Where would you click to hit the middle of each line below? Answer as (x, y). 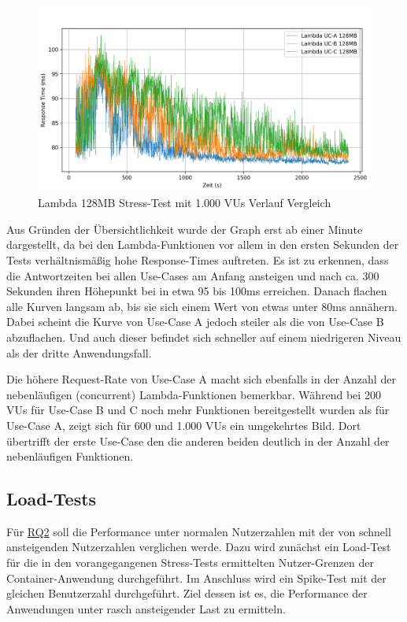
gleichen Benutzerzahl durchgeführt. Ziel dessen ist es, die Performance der (187, 593)
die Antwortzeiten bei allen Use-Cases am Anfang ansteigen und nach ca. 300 (193, 275)
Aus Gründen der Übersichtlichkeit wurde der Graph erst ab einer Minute (185, 229)
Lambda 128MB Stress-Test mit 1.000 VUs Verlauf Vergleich (185, 203)
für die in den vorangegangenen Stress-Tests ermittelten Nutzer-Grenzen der (190, 563)
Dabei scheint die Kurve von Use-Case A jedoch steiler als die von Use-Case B (195, 322)
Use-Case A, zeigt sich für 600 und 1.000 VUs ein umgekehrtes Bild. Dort (184, 425)
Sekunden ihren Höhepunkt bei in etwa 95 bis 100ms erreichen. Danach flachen (197, 291)
